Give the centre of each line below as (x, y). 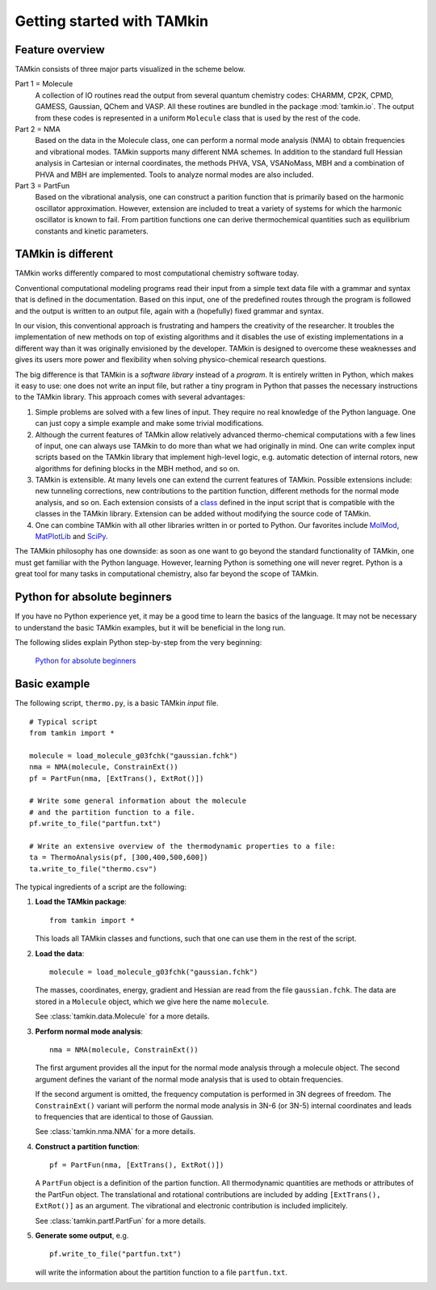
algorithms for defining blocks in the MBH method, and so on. (137, 468)
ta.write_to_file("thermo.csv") (93, 868)
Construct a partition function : (88, 1146)
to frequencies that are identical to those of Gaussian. (124, 1116)
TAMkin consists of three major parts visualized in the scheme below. (130, 70)
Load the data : (60, 953)
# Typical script (63, 722)
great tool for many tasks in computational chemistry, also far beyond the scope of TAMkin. (167, 574)
